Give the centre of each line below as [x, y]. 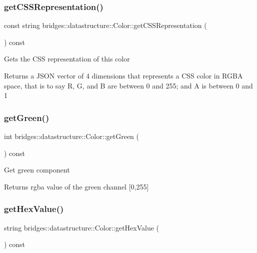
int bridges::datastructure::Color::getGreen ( [71, 136]
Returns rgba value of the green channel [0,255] [76, 186]
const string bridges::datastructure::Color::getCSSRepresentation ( [105, 25]
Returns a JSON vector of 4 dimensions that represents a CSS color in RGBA [123, 75]
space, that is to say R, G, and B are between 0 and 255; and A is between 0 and [128, 85]
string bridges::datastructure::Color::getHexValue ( [82, 227]
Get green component [37, 170]
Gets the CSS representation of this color [67, 59]
